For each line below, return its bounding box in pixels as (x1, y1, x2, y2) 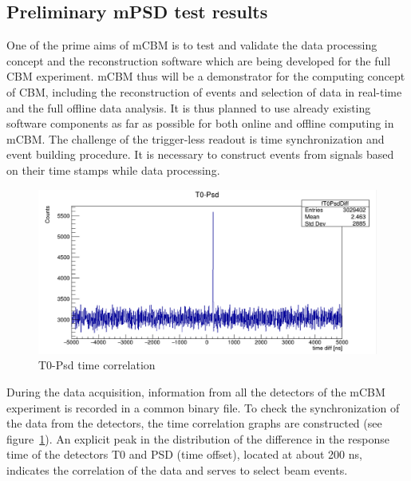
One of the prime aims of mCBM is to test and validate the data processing (6, 37, 377, 53)
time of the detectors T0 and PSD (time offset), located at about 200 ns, (6, 446, 362, 463)
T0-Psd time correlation (38, 357, 156, 373)
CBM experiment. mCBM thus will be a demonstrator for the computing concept (6, 68, 405, 85)
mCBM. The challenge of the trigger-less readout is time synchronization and (6, 130, 385, 147)
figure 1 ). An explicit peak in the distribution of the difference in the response (6, 430, 389, 447)
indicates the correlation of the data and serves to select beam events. (6, 461, 348, 478)
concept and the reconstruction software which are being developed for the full (6, 52, 391, 69)
